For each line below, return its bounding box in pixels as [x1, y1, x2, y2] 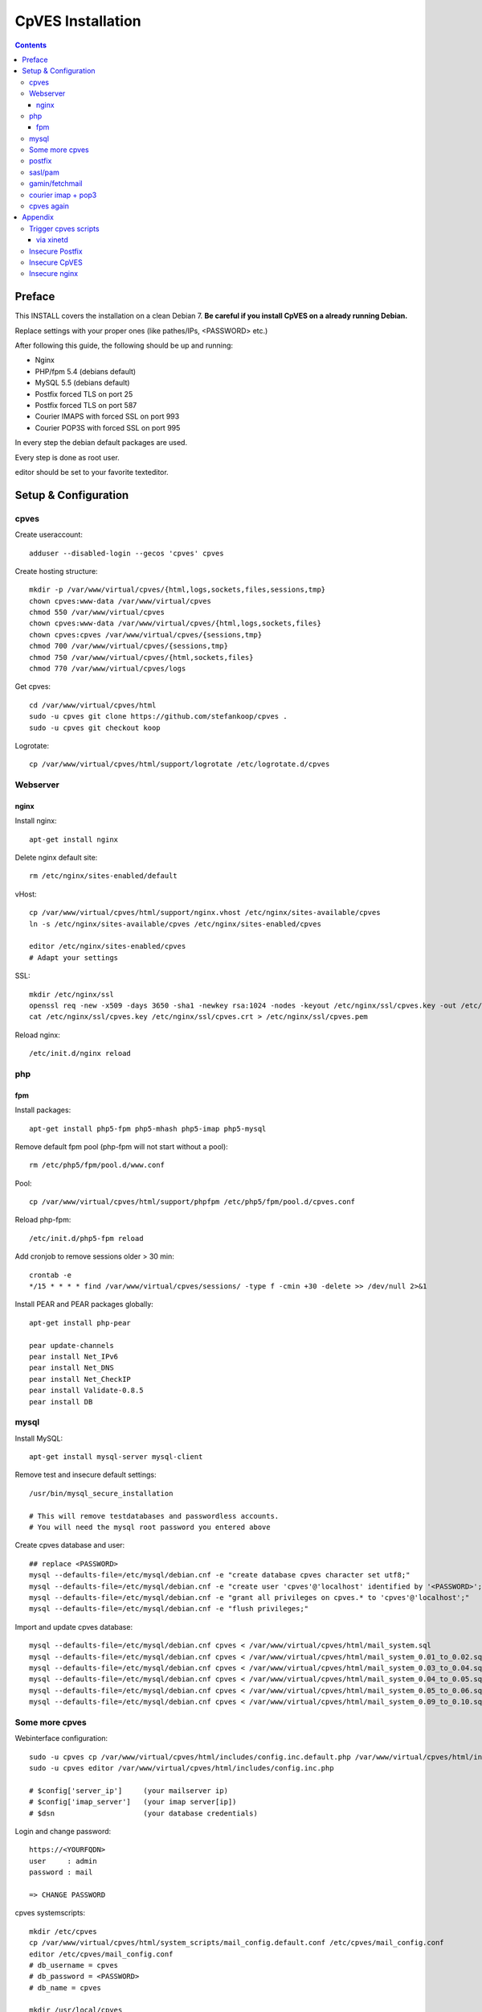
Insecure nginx [29, 269, 79, 278]
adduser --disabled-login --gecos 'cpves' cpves [29, 548, 224, 558]
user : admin [29, 1856, 97, 1866]
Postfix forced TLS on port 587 [35, 401, 137, 410]
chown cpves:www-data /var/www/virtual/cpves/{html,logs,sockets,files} [29, 619, 321, 628]
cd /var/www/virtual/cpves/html [29, 700, 157, 710]
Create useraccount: [14, 530, 84, 539]
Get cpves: [14, 682, 51, 691]
